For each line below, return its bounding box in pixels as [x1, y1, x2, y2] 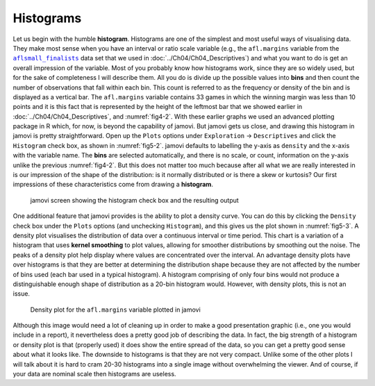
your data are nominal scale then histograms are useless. [12, 370, 176, 378]
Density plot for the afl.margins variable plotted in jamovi [30, 305, 201, 314]
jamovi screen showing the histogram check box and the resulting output [30, 196, 239, 204]
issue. [12, 289, 31, 298]
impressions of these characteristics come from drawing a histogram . [12, 181, 213, 189]
